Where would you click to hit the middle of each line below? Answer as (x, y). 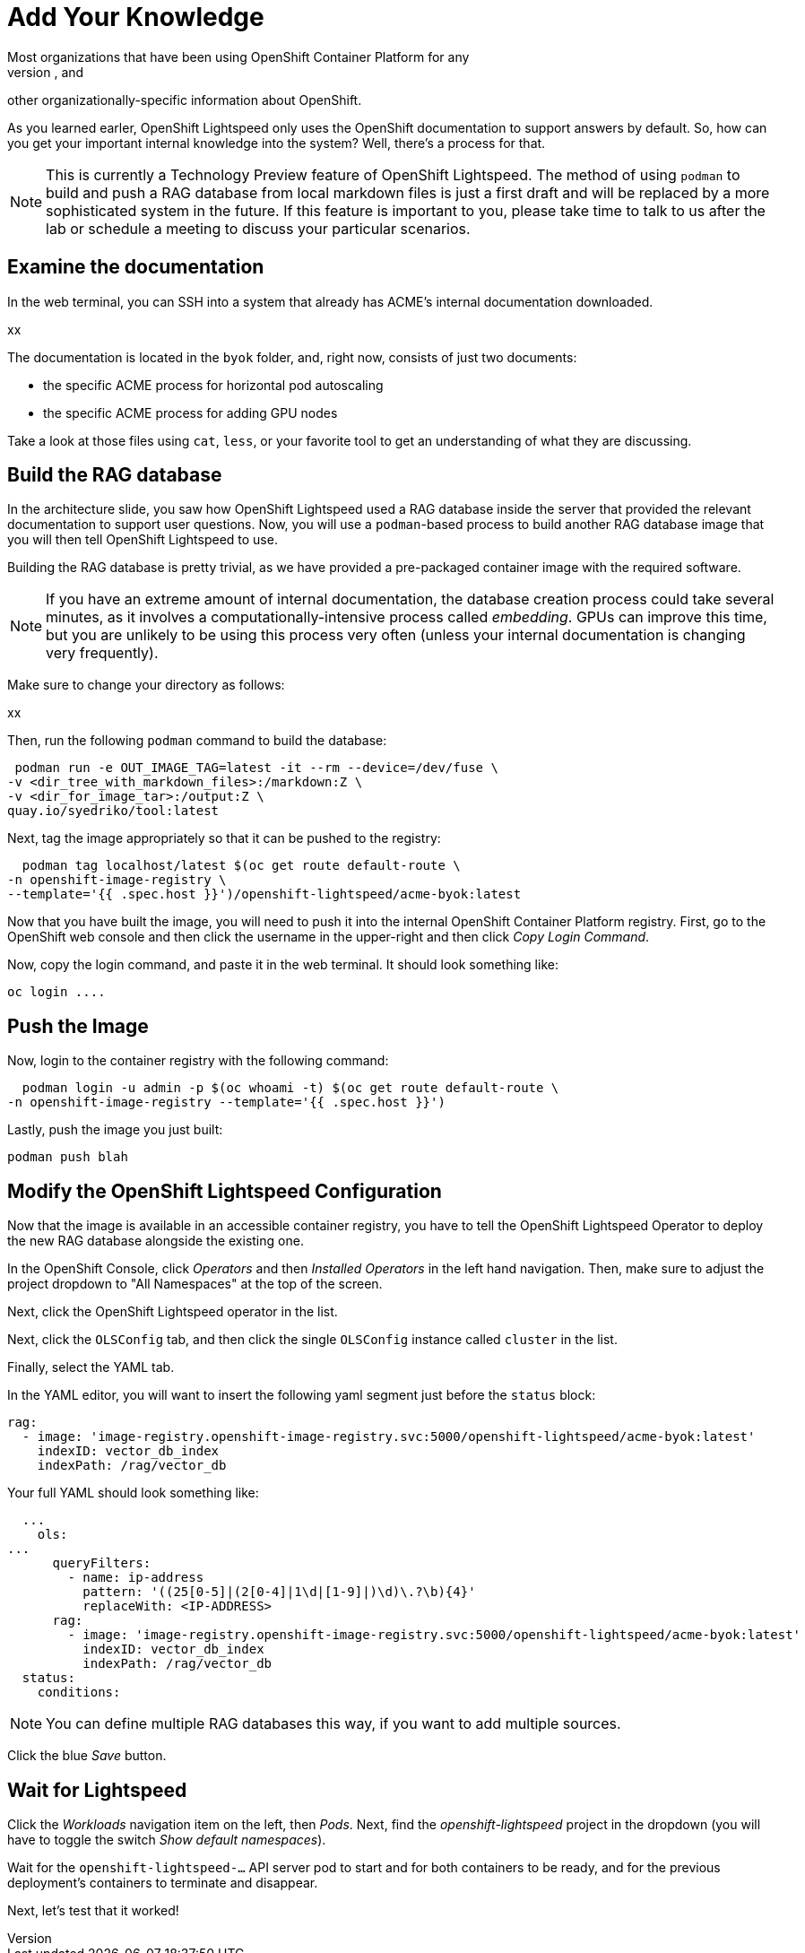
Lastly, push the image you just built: (115, 1130)
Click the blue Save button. (87, 1756)
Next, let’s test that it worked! (93, 1910)
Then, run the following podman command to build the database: (197, 741)
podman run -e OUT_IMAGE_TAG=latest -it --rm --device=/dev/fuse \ (256, 768)
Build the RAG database (115, 475)
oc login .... (56, 992)
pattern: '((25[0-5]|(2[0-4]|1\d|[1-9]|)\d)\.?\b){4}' (279, 1592)
